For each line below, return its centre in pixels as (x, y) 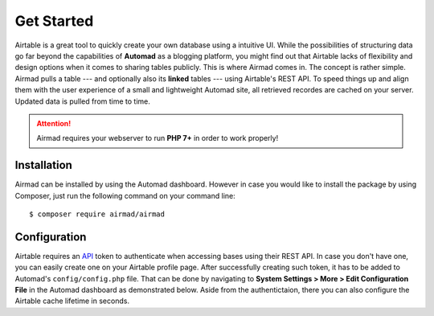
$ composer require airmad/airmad (97, 214)
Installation (43, 165)
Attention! (54, 123)
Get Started (54, 21)
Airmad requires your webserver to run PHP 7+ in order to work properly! (158, 138)
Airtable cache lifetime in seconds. (72, 301)
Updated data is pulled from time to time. (82, 101)
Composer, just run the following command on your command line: (125, 195)
